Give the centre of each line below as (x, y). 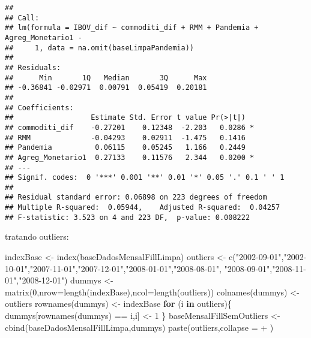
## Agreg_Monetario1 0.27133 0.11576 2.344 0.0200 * (130, 157)
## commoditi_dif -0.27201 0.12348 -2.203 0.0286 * (130, 127)
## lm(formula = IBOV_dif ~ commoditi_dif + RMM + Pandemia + (132, 28)
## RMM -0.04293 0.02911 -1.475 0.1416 (125, 138)
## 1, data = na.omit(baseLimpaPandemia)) (99, 48)
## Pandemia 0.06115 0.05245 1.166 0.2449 (125, 148)
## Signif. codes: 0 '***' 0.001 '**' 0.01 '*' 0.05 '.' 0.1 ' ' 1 (145, 178)
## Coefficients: (39, 108)
